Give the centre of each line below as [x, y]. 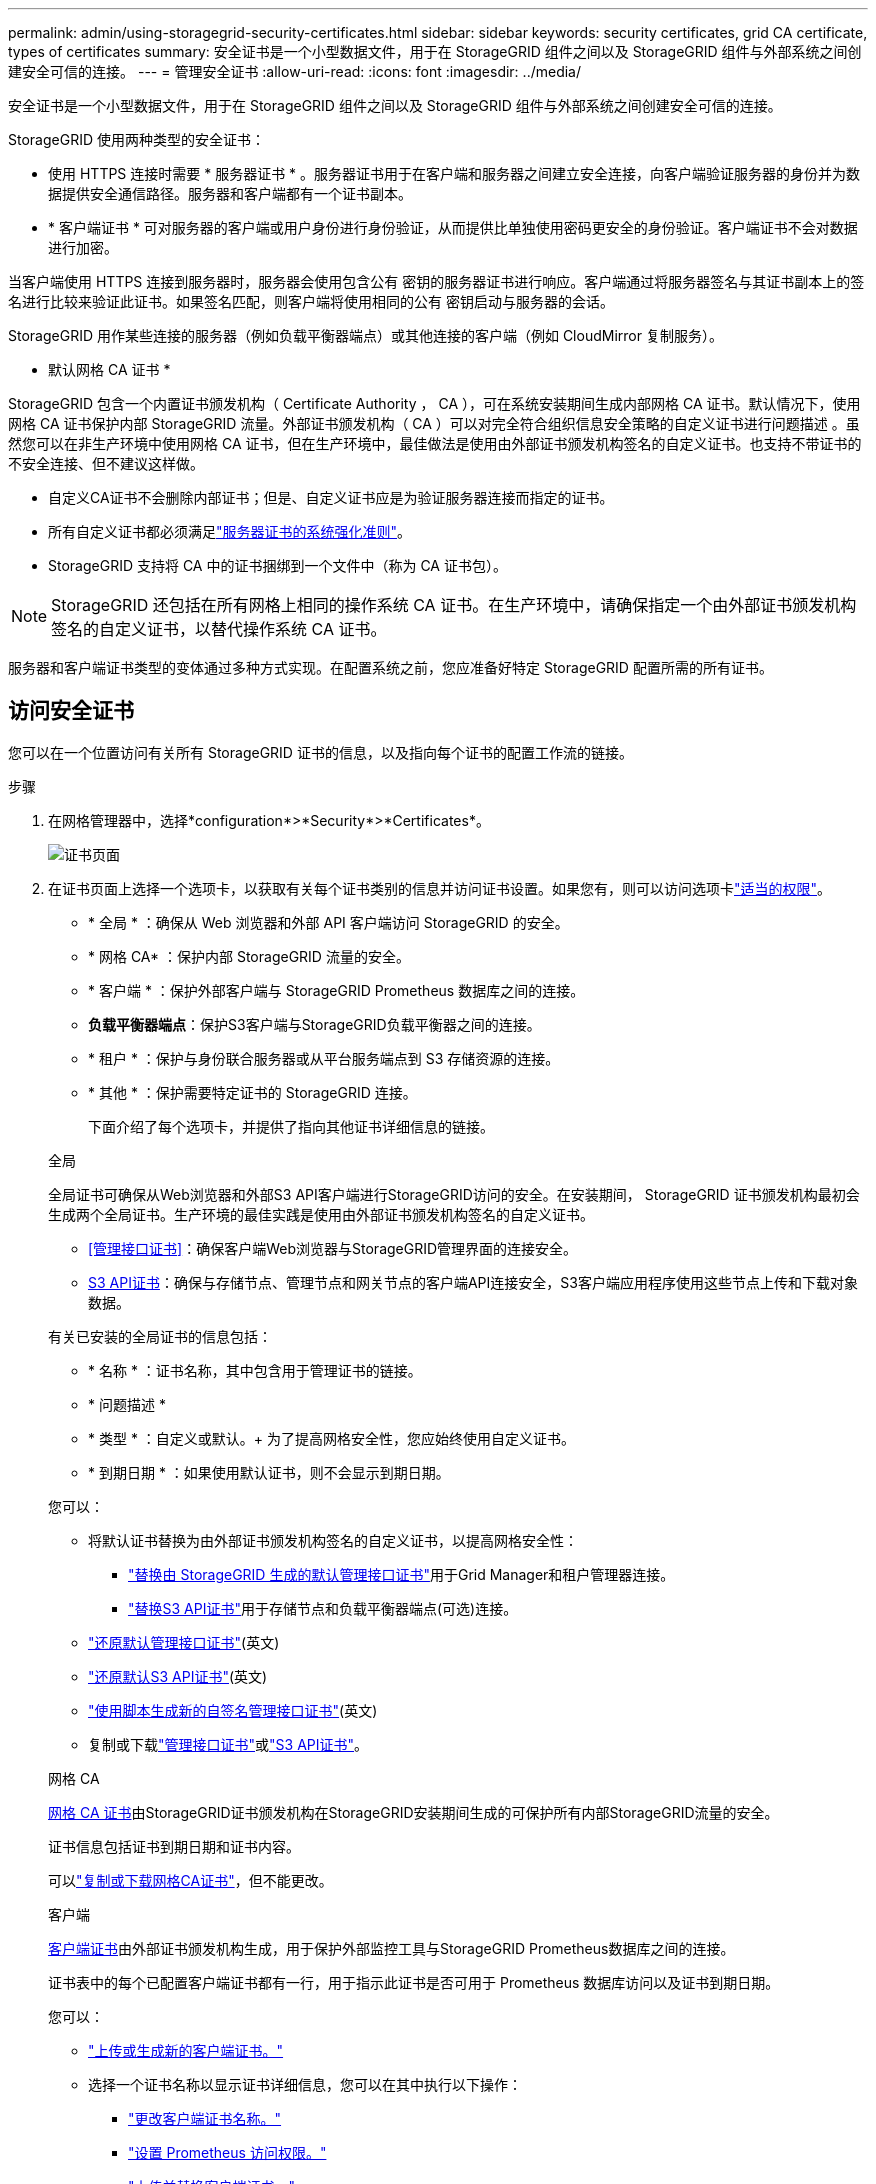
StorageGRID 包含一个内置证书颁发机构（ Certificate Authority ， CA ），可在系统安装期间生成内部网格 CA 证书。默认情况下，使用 [434, 403]
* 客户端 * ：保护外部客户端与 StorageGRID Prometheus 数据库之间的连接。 [336, 990]
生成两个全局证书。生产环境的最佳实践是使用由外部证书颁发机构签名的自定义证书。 [321, 1214]
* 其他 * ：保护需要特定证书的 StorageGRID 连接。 [252, 1092]
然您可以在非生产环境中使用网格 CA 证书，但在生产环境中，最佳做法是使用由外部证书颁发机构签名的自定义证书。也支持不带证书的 [435, 443]
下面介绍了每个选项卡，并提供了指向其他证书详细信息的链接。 [291, 1126]
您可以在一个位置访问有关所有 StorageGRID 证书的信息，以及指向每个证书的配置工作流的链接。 [320, 752]
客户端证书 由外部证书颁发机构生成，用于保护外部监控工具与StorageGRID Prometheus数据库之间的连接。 [391, 1948]
